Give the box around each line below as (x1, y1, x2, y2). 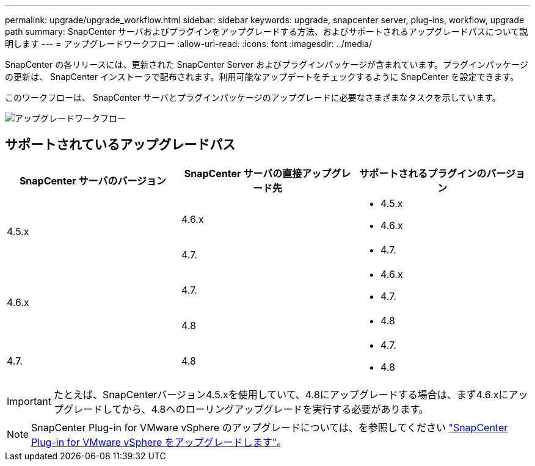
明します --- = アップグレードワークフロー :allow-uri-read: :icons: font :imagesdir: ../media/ (5, 38, 373, 49)
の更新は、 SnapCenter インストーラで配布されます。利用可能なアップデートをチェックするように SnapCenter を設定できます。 (5, 71, 519, 82)
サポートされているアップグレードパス (5, 137, 236, 153)
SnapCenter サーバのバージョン (19, 174, 167, 187)
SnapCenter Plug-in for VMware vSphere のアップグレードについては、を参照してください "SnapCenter (31, 421, 508, 434)
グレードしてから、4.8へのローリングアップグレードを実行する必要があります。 (63, 402, 429, 415)
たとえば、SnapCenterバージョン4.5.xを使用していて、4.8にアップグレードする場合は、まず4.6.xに (53, 388, 509, 401)
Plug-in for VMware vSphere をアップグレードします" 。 (31, 435, 287, 448)
